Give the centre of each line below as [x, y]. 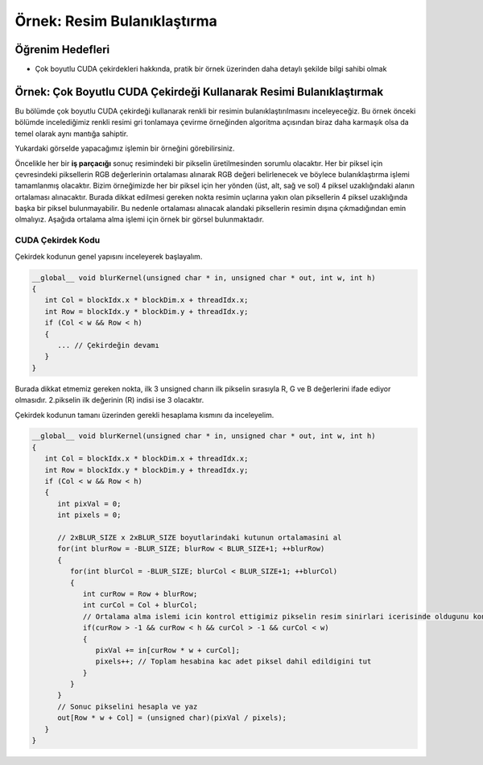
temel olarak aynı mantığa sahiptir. [72, 134]
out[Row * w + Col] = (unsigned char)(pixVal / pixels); [172, 718]
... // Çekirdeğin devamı [109, 345]
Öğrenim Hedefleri [62, 50]
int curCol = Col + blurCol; [140, 605]
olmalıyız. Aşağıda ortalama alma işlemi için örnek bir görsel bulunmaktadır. [140, 219]
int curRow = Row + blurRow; [140, 593]
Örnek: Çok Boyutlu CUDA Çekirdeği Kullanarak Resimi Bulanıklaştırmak [199, 91]
